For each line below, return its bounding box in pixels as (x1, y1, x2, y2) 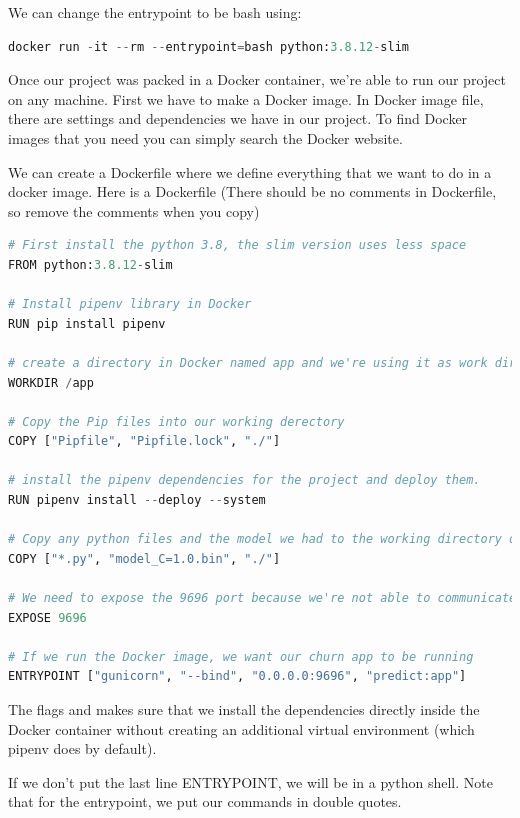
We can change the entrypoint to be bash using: (8, 2, 302, 22)
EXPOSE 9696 (8, 610, 87, 625)
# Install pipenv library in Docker (8, 297, 252, 312)
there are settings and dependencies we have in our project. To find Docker (8, 108, 468, 129)
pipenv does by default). (8, 738, 157, 759)
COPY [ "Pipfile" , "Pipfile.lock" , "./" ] (8, 434, 281, 449)
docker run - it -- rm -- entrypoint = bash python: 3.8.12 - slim (8, 39, 409, 54)
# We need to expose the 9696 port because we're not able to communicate (8, 591, 517, 606)
